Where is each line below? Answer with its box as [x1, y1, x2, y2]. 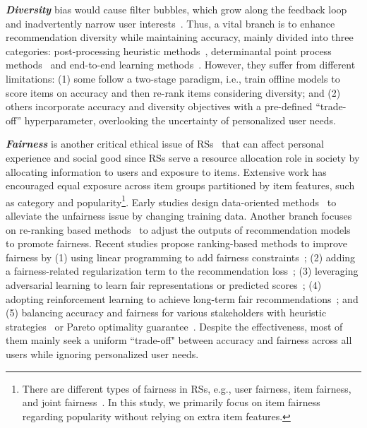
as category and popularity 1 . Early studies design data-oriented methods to [6, 192, 337, 209]
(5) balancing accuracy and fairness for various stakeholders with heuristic [6, 305, 327, 320]
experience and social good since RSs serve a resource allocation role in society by [6, 150, 360, 165]
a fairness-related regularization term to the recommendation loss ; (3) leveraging [6, 263, 359, 278]
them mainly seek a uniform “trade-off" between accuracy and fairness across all [6, 333, 352, 347]
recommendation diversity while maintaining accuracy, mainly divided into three [6, 30, 354, 44]
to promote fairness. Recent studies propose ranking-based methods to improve [6, 236, 347, 251]
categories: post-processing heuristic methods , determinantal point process [6, 43, 332, 58]
